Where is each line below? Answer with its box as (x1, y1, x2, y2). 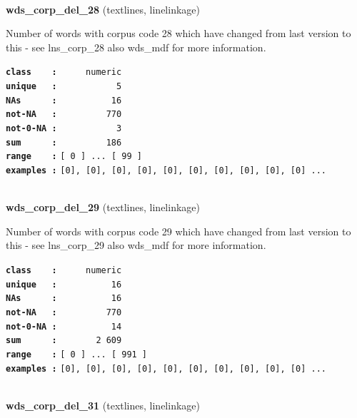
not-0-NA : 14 (6, 321, 122, 332)
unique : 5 (6, 81, 122, 92)
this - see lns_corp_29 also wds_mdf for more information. (6, 238, 266, 253)
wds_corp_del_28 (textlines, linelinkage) (6, 1, 200, 16)
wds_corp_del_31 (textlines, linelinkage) (6, 397, 200, 412)
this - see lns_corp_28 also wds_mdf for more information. (6, 39, 266, 54)
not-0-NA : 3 (6, 123, 122, 133)
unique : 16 (6, 279, 122, 290)
